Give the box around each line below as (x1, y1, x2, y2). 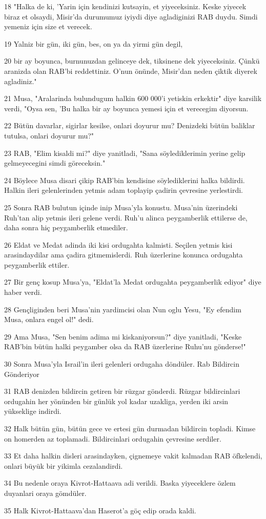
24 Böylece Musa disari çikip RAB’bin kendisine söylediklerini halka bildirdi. (4, 174, 245, 185)
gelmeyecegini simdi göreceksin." (4, 157, 106, 168)
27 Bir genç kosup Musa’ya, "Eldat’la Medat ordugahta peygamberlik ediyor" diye (4, 276, 261, 287)
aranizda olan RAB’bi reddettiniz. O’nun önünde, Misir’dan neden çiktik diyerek (4, 65, 257, 76)
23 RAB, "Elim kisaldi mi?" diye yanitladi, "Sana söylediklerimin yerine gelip (4, 147, 245, 158)
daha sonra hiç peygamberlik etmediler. (4, 222, 128, 233)
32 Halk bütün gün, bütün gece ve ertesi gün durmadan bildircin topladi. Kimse (4, 423, 256, 433)
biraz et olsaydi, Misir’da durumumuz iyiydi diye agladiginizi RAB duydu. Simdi (4, 11, 258, 22)
